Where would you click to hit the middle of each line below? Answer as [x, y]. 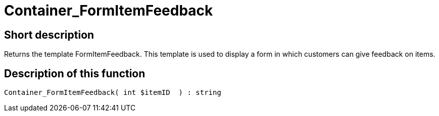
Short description [49, 35]
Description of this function [75, 73]
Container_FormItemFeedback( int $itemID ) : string [113, 93]
